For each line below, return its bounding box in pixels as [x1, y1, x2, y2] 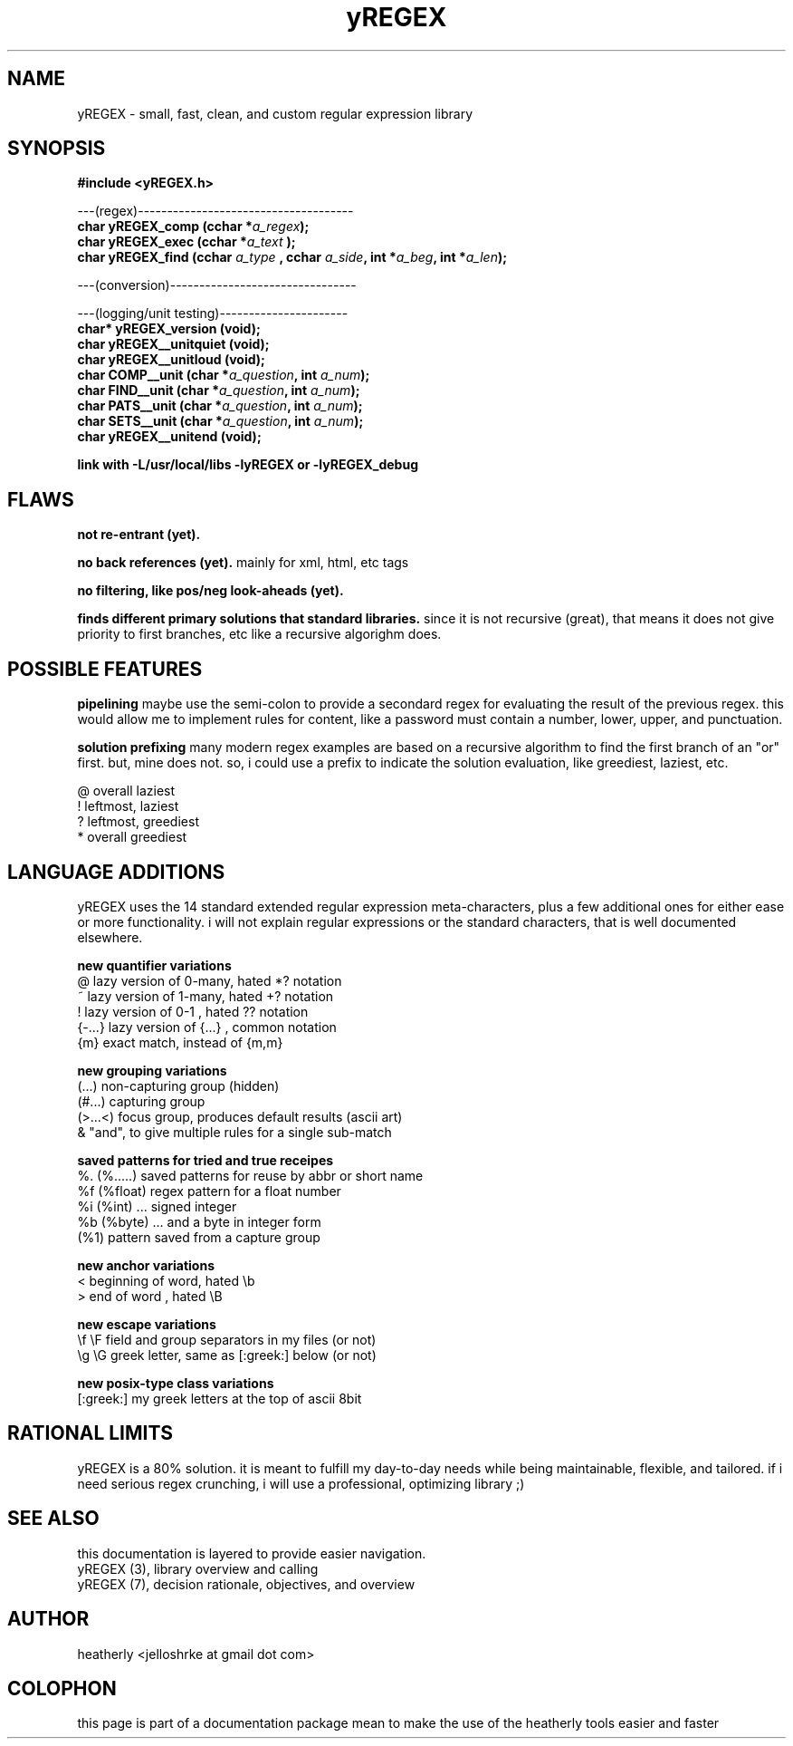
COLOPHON [7, 1676, 117, 1700]
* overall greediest [77, 829, 187, 845]
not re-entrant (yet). [77, 526, 201, 543]
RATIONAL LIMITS [7, 1422, 174, 1445]
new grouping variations [77, 1062, 227, 1078]
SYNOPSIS [7, 137, 106, 160]
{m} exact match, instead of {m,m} [77, 1034, 283, 1050]
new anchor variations [77, 1257, 215, 1273]
